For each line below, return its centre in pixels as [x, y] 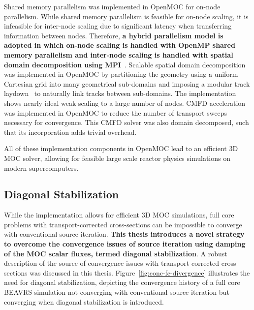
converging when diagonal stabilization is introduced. [84, 301]
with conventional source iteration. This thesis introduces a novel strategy [124, 234]
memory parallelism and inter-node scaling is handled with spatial [119, 54]
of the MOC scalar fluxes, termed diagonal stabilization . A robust [116, 253]
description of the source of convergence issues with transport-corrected [112, 263]
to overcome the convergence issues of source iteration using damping [125, 244]
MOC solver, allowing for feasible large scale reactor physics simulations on [117, 158]
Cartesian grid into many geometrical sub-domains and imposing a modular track [127, 83]
